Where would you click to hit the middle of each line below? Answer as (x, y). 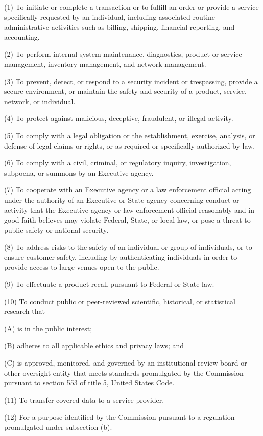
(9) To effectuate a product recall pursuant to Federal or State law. (109, 284)
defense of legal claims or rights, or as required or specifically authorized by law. (130, 145)
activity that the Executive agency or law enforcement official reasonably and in (129, 210)
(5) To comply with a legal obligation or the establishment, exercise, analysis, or (130, 135)
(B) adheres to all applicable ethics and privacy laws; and (94, 345)
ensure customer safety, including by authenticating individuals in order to (121, 257)
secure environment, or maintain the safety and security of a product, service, (125, 91)
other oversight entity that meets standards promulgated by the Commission (124, 372)
